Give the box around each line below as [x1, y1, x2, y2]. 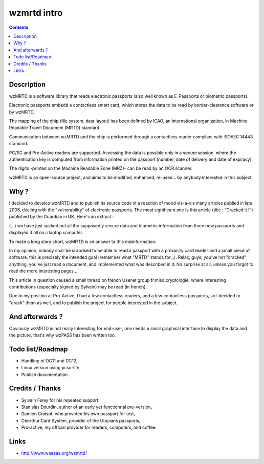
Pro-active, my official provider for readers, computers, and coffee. [21, 424, 156, 430]
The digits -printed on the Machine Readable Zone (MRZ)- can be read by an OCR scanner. [9, 165, 193, 171]
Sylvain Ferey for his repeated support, [21, 397, 100, 403]
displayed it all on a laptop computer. [9, 230, 83, 236]
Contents [9, 24, 29, 30]
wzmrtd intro [9, 7, 63, 18]
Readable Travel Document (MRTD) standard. [9, 125, 101, 131]
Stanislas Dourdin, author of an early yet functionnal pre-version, [21, 404, 153, 410]
